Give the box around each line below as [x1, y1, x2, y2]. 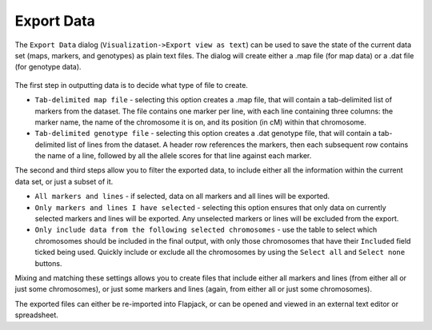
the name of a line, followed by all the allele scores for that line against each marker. [34, 151, 312, 161]
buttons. [34, 258, 62, 268]
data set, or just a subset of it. [14, 177, 114, 186]
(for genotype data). [14, 62, 82, 72]
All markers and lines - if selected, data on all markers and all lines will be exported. [34, 192, 330, 201]
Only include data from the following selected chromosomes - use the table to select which [34, 225, 378, 235]
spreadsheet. [14, 310, 59, 320]
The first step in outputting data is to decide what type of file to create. [14, 80, 248, 89]
